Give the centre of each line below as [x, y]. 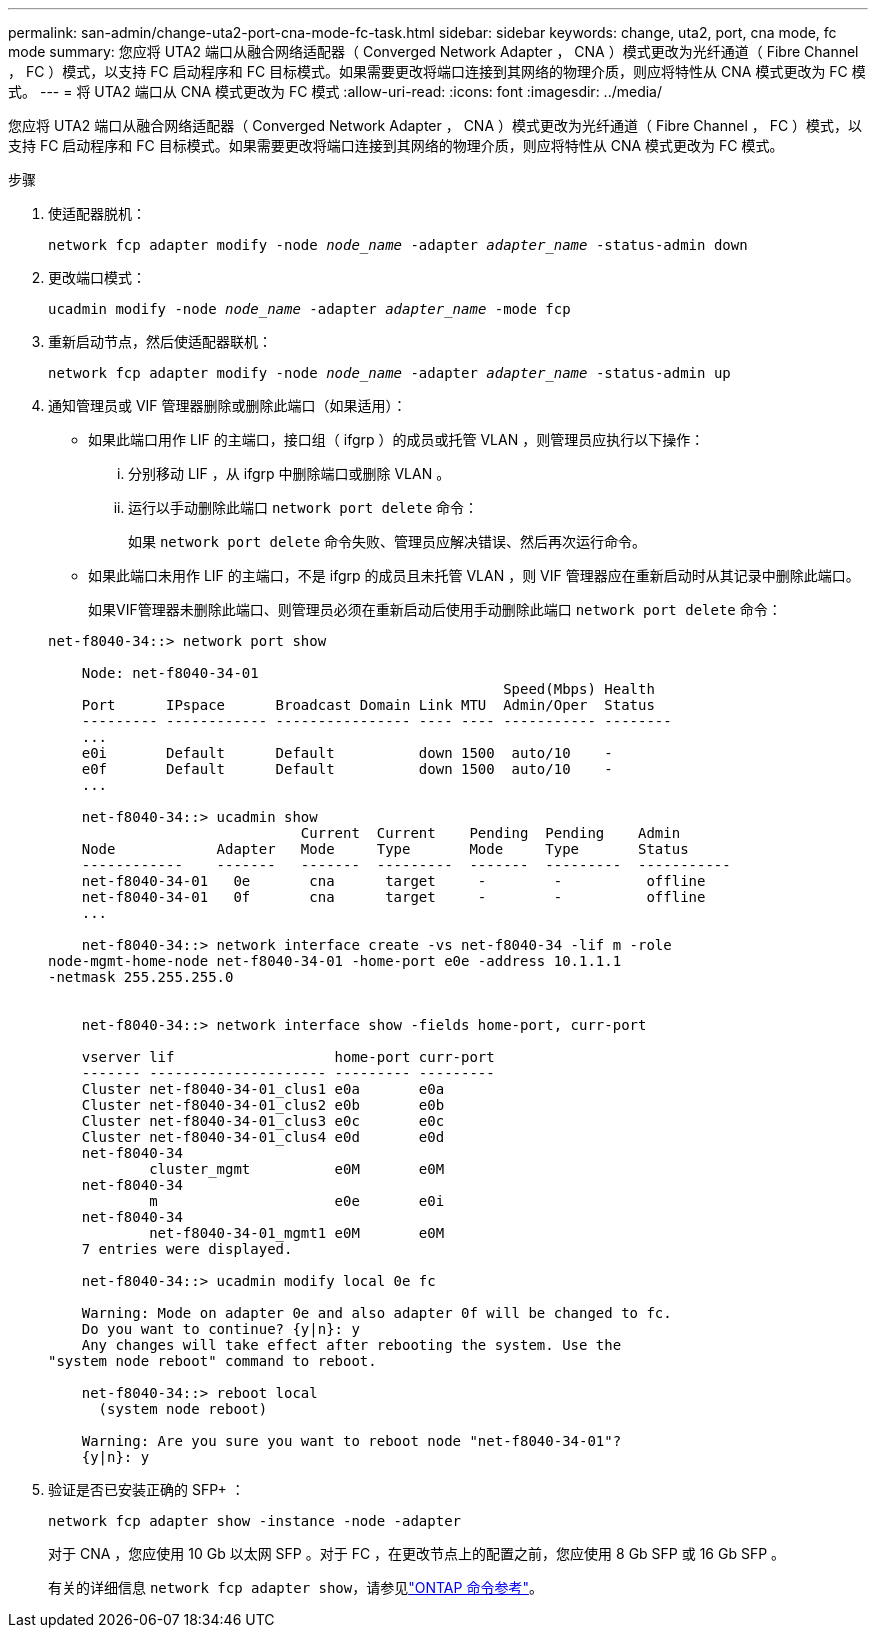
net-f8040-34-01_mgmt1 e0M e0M [297, 1233]
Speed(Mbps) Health [579, 689]
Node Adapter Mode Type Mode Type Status [385, 849]
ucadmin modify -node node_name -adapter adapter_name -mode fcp [309, 309]
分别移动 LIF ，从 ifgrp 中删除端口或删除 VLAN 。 [289, 473]
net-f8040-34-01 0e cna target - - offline [393, 881]
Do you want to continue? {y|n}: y [220, 1329]
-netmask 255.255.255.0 [141, 977]
